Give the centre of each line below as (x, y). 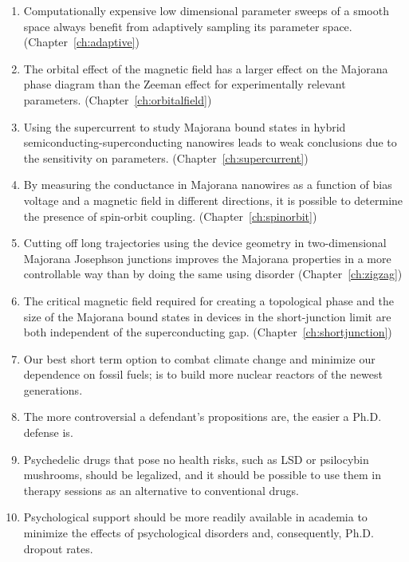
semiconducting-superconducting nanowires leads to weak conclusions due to (210, 142)
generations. (53, 389)
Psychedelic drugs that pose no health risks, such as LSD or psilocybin (196, 459)
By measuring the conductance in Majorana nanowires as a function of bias (208, 185)
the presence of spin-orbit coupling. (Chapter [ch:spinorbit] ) (170, 216)
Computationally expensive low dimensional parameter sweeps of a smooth (206, 10)
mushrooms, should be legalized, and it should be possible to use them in (202, 475)
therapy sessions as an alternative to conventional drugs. (161, 490)
